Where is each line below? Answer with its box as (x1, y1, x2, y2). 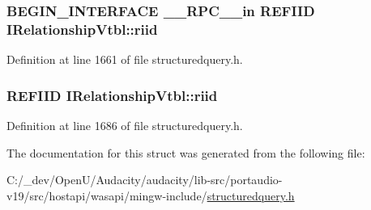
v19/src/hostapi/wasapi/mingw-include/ (6, 187, 207, 204)
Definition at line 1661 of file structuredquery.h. (6, 51, 243, 68)
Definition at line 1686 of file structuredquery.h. (6, 116, 243, 133)
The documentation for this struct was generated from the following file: (6, 144, 365, 161)
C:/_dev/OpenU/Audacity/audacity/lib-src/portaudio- (6, 171, 283, 188)
